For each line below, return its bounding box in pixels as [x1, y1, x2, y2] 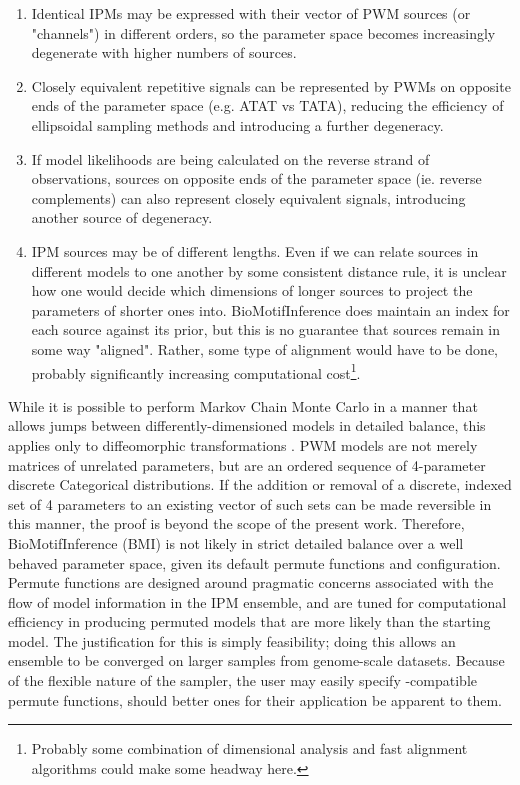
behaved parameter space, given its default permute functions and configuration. [8, 552, 501, 573]
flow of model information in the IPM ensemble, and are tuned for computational [8, 591, 507, 612]
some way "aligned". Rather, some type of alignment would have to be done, [31, 338, 499, 359]
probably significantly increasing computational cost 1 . [31, 359, 361, 383]
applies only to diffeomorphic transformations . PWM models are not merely [8, 434, 478, 455]
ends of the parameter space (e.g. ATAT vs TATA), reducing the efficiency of [31, 95, 504, 116]
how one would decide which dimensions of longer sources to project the [31, 280, 473, 301]
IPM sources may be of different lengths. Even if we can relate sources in [31, 240, 479, 261]
